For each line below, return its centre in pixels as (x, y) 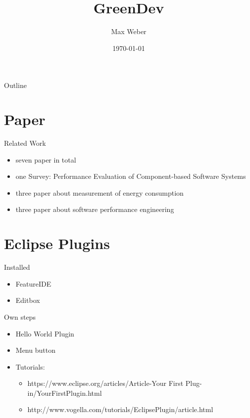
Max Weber (129, 31)
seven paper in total (46, 159)
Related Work (25, 143)
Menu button (35, 350)
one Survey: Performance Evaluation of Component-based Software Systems (131, 176)
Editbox (28, 300)
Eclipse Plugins (57, 243)
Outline (15, 85)
